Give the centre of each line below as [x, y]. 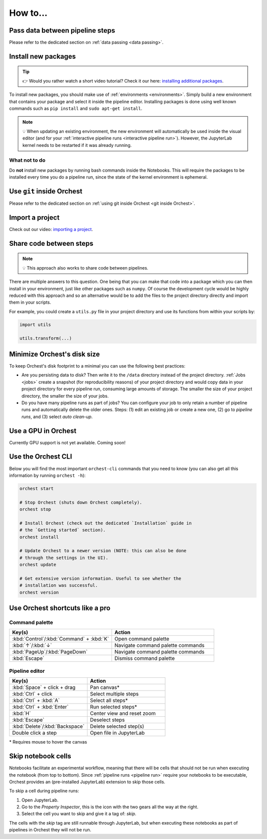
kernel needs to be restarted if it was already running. [77, 145]
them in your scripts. [30, 302]
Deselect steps [107, 720]
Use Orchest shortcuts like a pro [60, 608]
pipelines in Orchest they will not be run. [50, 830]
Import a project [34, 217]
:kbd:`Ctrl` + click [32, 694]
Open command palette [142, 639]
